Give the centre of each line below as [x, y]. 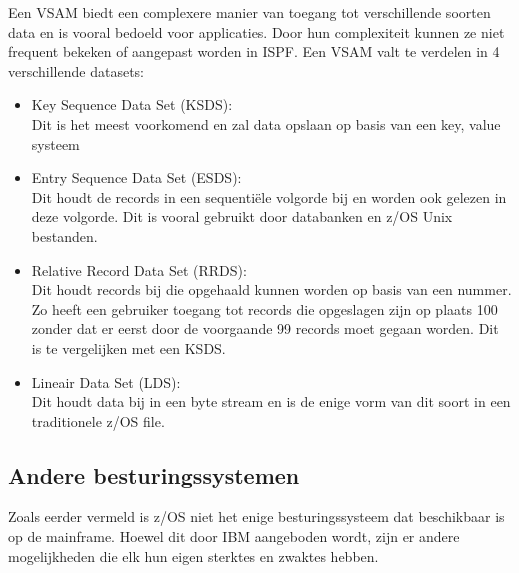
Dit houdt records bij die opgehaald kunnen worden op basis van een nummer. [271, 289]
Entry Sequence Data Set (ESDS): [136, 177]
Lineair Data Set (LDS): [106, 381]
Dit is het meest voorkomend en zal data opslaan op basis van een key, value [266, 123]
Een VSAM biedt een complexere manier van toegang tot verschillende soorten [249, 12]
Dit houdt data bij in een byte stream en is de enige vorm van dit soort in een [271, 401]
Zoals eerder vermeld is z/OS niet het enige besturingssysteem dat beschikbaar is [256, 516]
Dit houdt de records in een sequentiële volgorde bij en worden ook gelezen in [269, 196]
